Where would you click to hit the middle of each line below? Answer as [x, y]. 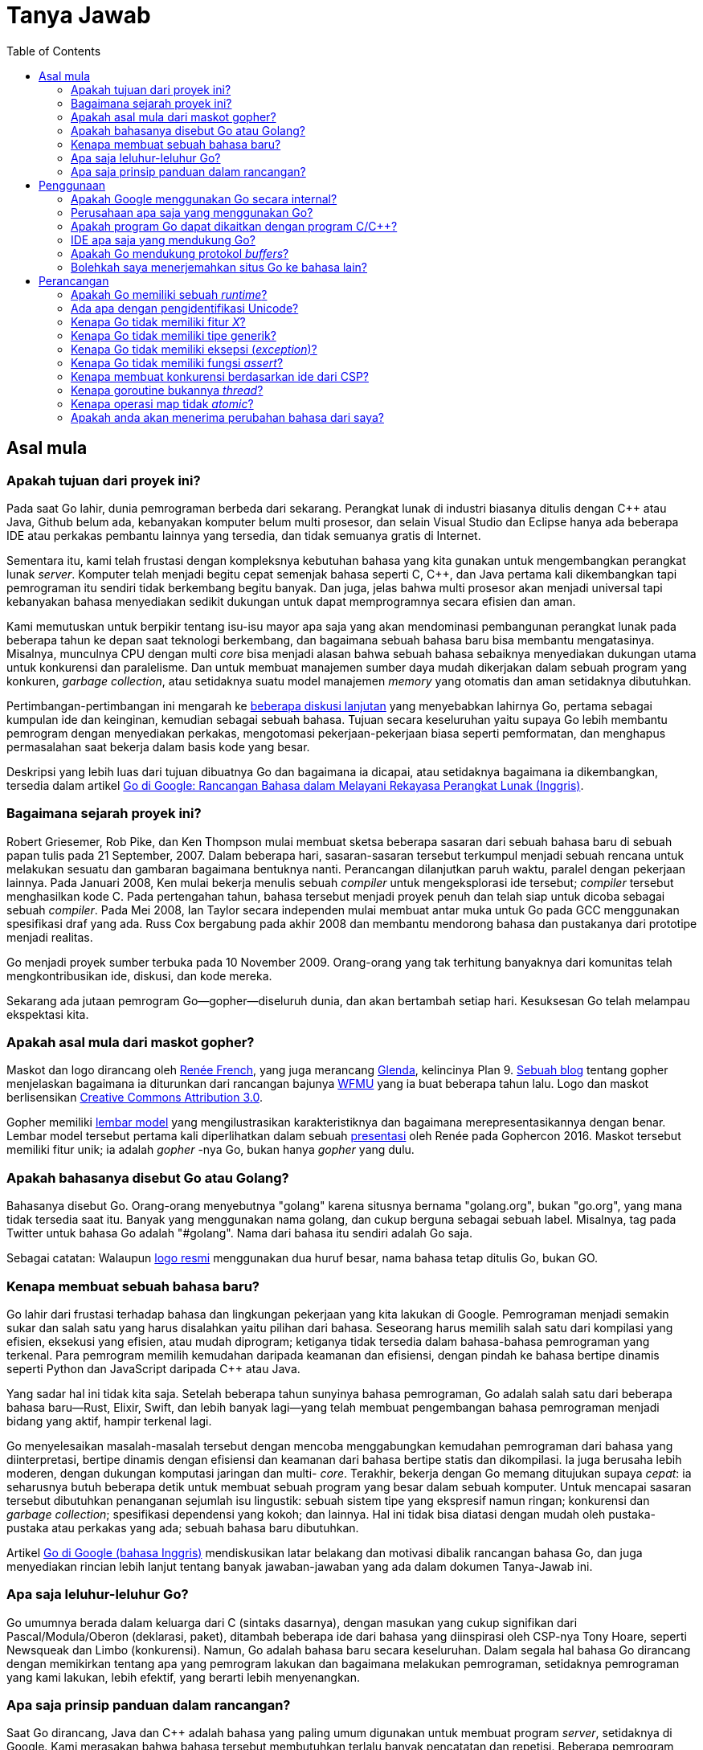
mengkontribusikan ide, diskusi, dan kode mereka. [139, 975]
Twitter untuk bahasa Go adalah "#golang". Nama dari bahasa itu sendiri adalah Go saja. [240, 1233]
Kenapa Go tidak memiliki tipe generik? [174, 335]
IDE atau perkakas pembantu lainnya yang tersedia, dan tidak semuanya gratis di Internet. [244, 535]
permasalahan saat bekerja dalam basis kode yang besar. [158, 746]
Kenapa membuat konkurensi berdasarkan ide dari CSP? [220, 376]
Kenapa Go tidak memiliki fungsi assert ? [177, 362]
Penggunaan [72, 185]
